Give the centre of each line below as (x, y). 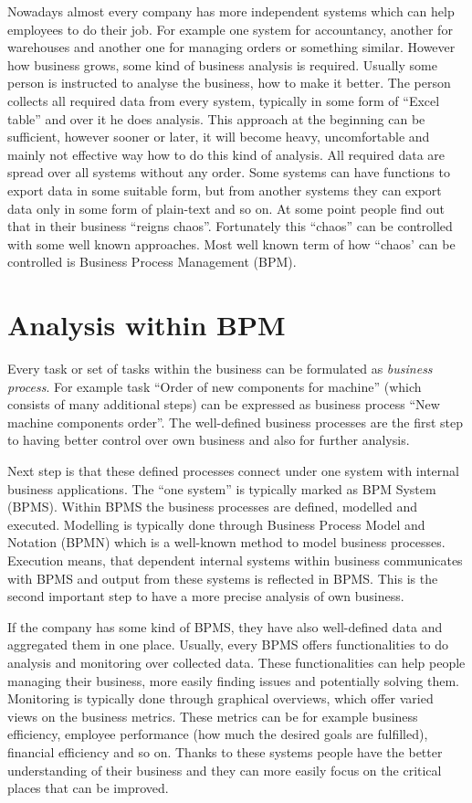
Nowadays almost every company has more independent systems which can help (231, 11)
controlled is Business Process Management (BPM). (152, 262)
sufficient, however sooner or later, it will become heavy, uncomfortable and (219, 137)
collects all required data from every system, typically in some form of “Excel (224, 100)
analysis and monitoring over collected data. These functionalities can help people (236, 662)
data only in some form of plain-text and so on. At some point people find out (226, 208)
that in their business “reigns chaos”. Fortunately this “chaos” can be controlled (230, 226)
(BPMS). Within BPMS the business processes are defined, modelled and (212, 507)
